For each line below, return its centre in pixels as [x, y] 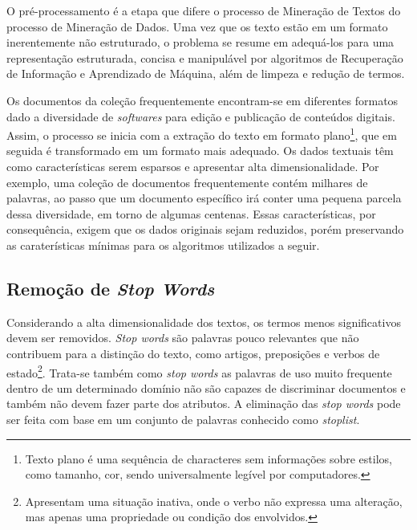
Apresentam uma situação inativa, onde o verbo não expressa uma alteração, [214, 501]
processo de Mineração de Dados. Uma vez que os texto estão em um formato [197, 26]
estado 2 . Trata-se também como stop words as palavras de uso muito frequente [199, 371]
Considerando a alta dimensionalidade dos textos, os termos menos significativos [204, 322]
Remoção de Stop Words [111, 288]
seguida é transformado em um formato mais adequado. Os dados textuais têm [200, 151]
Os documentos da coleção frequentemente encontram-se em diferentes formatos [202, 100]
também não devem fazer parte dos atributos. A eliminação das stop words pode [204, 404]
